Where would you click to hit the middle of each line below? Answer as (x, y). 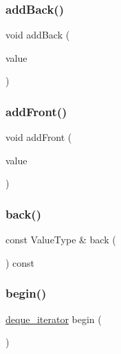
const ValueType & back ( (61, 240)
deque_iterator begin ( (54, 319)
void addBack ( (38, 35)
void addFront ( (39, 137)
